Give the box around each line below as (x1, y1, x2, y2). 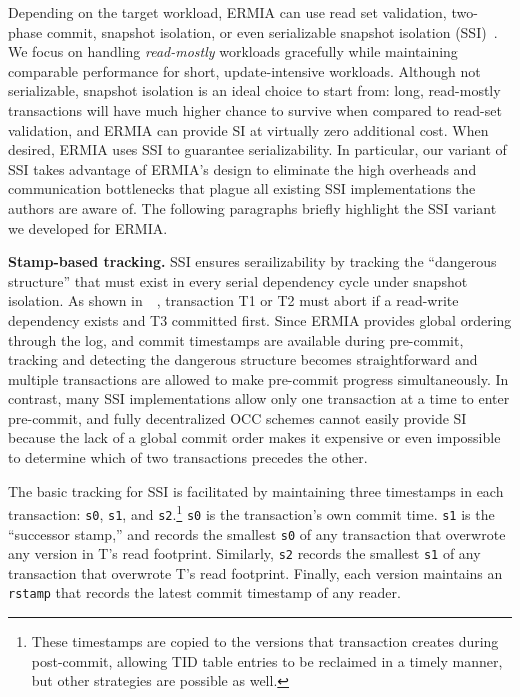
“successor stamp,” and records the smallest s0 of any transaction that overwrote (8, 523, 506, 544)
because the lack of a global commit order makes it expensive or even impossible (8, 427, 501, 448)
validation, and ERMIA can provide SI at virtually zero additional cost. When (8, 119, 489, 140)
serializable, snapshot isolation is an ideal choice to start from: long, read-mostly (8, 80, 501, 101)
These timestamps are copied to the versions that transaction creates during (31, 631, 499, 652)
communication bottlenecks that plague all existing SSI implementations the (8, 178, 476, 199)
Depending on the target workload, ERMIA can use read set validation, (8, 2, 447, 22)
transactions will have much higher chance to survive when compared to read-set (8, 99, 502, 120)
